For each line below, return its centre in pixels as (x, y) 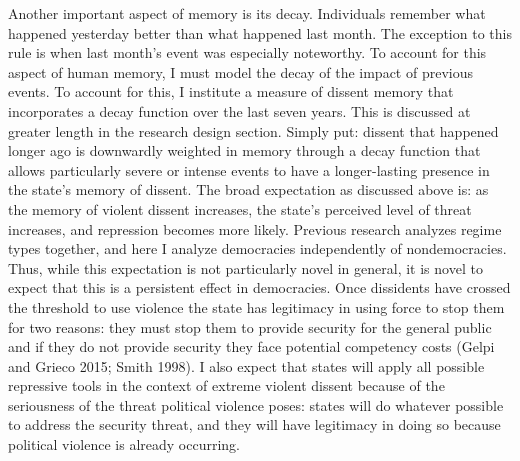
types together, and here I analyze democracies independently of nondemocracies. (257, 248)
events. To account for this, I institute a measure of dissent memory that (231, 91)
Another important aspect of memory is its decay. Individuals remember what (247, 13)
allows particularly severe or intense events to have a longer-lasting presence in (249, 169)
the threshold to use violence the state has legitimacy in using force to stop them (256, 306)
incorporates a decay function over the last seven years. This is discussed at (239, 110)
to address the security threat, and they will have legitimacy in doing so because (254, 424)
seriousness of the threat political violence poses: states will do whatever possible (256, 404)
